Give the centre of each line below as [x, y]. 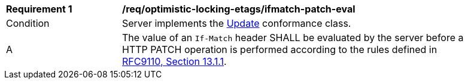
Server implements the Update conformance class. [237, 23]
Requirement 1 [39, 9]
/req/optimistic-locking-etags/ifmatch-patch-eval [239, 9]
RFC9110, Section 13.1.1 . [174, 61]
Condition [28, 23]
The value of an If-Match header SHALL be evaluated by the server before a [293, 38]
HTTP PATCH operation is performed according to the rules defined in [280, 49]
